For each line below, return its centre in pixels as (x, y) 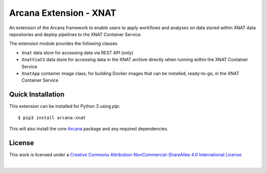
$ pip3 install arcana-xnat (52, 118)
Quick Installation (37, 95)
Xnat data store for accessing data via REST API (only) (77, 52)
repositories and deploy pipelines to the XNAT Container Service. (75, 34)
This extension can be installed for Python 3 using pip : (65, 106)
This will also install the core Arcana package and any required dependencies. (89, 129)
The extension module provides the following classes (63, 43)
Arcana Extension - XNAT (63, 13)
